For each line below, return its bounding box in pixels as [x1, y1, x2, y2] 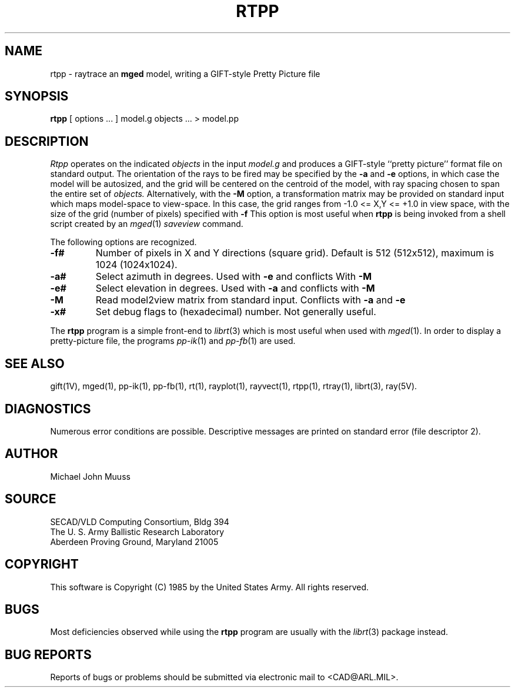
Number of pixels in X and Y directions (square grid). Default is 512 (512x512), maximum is [95, 247, 494, 259]
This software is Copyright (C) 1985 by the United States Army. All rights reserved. [50, 581, 369, 592]
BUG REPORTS [5, 647, 92, 662]
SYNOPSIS [5, 89, 69, 104]
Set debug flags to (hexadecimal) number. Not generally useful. [95, 306, 376, 318]
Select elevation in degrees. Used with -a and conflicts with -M [95, 282, 375, 295]
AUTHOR [5, 446, 58, 462]
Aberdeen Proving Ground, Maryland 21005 [50, 536, 219, 547]
